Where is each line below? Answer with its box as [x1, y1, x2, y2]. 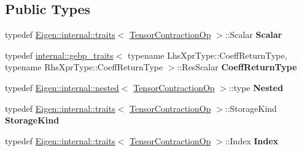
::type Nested [228, 81, 284, 94]
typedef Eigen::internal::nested [5, 81, 119, 94]
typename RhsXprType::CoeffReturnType [5, 61, 163, 73]
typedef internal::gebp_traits [5, 48, 114, 61]
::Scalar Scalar [225, 28, 282, 41]
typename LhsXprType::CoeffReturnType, [128, 48, 287, 61]
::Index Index [225, 134, 279, 147]
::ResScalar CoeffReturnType [177, 61, 297, 73]
